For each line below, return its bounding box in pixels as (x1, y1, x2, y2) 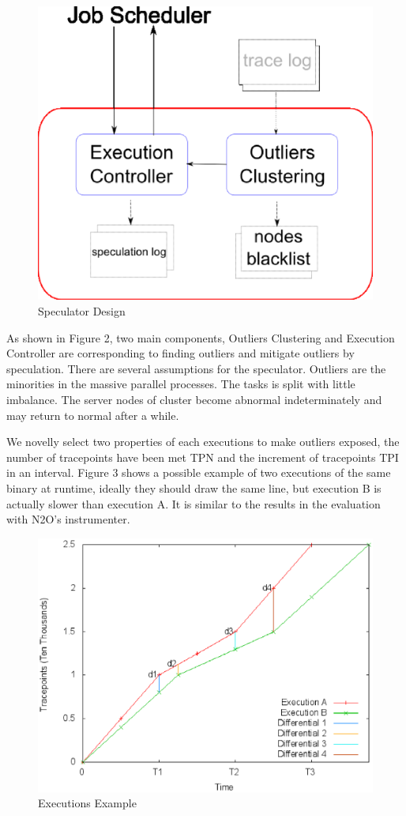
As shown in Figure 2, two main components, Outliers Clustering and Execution (6, 329, 395, 346)
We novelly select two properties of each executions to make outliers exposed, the (6, 433, 400, 450)
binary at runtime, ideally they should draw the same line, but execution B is (6, 479, 382, 496)
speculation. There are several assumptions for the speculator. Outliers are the (6, 360, 386, 376)
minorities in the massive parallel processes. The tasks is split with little (6, 376, 355, 392)
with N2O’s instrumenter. (6, 511, 130, 527)
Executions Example (38, 795, 137, 811)
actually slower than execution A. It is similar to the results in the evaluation (6, 495, 381, 512)
